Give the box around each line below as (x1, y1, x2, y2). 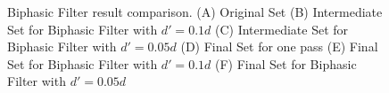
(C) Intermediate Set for (214, 19, 349, 38)
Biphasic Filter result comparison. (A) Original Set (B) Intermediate (7, 3, 383, 20)
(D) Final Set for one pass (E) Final (180, 37, 378, 56)
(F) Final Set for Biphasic (214, 54, 357, 73)
